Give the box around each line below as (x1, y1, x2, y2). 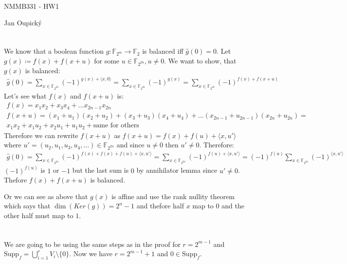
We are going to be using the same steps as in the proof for (4, 239, 181, 249)
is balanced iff (142, 46, 183, 56)
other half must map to (4, 210, 73, 221)
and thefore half (136, 201, 184, 211)
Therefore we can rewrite (4, 130, 78, 140)
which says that (4, 201, 51, 211)
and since (116, 140, 145, 150)
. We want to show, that (164, 55, 237, 65)
